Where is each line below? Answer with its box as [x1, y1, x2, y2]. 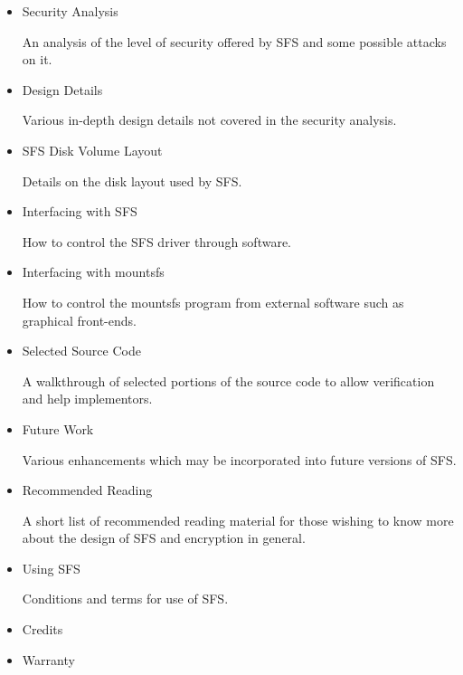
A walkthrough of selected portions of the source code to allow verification [22, 371, 435, 390]
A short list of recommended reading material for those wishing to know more [22, 510, 454, 529]
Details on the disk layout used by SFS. [22, 171, 242, 190]
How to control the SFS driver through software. [22, 232, 292, 251]
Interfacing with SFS [22, 202, 137, 221]
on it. [22, 50, 52, 69]
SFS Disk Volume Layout [22, 140, 163, 159]
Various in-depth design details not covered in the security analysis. [22, 110, 397, 129]
